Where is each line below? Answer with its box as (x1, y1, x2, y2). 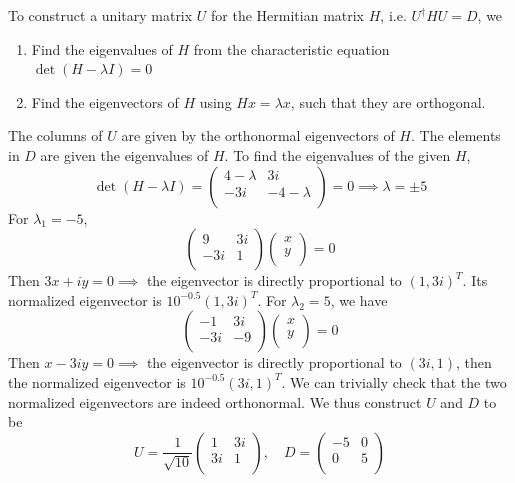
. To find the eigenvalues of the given (224, 144, 451, 165)
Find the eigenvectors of (31, 91, 179, 112)
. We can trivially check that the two (281, 371, 507, 392)
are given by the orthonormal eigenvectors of (121, 125, 395, 146)
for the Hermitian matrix (211, 5, 365, 25)
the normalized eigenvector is (8, 371, 186, 392)
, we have (330, 289, 388, 310)
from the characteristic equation (193, 38, 390, 59)
